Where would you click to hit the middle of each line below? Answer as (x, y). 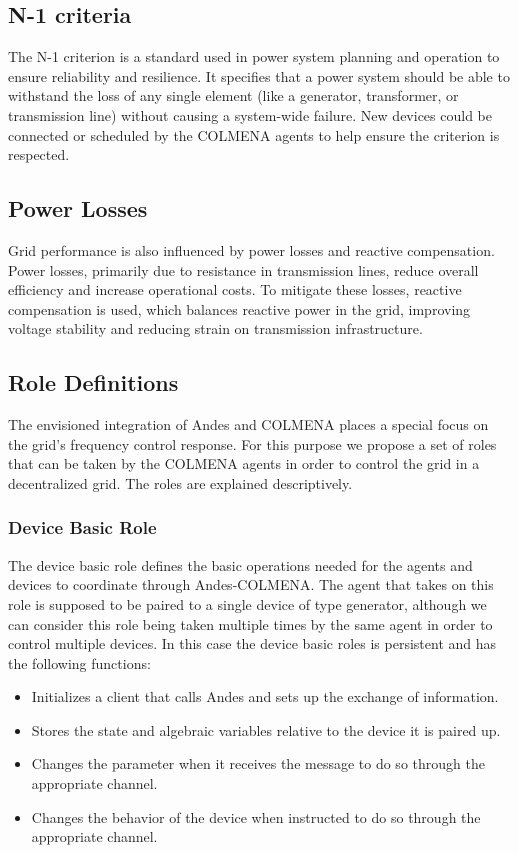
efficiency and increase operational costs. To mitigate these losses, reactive (235, 289)
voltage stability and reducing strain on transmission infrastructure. (215, 328)
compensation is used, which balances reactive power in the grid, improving (239, 308)
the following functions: (79, 662)
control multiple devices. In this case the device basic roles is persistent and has (252, 643)
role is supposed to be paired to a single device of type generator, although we (247, 603)
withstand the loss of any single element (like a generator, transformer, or (233, 95)
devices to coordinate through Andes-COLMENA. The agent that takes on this (251, 584)
